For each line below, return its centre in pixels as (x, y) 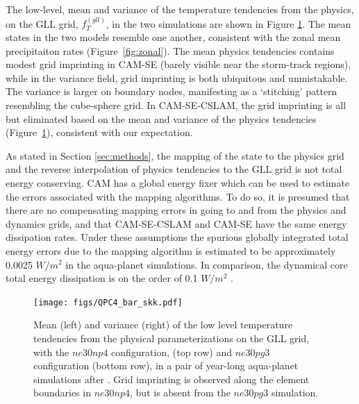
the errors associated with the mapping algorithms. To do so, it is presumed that (178, 196)
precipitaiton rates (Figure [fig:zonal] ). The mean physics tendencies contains (170, 50)
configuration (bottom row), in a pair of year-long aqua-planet (166, 365)
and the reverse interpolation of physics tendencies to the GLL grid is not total (174, 169)
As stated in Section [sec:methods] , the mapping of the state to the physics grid (175, 155)
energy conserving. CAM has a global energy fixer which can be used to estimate (178, 182)
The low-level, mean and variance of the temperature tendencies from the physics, (180, 9)
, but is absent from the (180, 393)
